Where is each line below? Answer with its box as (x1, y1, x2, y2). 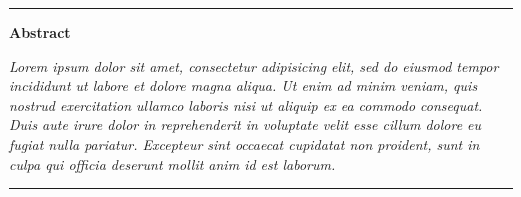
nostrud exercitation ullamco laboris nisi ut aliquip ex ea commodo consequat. (9, 94, 483, 115)
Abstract (9, 22, 71, 42)
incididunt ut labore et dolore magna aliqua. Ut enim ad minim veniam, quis (9, 75, 478, 96)
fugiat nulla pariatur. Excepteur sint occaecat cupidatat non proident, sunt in (9, 133, 480, 154)
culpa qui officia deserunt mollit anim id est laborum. (9, 153, 336, 174)
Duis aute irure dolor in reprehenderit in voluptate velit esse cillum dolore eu (9, 114, 482, 135)
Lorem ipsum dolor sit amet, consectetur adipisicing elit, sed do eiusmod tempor (9, 55, 499, 76)
